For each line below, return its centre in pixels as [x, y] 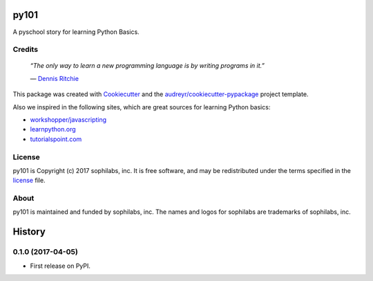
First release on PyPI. [60, 266]
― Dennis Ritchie [55, 78]
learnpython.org [53, 129]
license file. [29, 181]
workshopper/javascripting [68, 120]
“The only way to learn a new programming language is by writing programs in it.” [147, 66]
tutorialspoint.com [56, 139]
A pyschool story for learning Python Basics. [76, 32]
